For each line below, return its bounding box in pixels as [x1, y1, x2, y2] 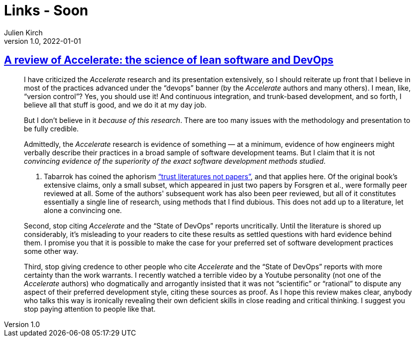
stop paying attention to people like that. [24, 304, 156, 313]
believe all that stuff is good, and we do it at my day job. [24, 100, 207, 109]
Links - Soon [4, 2, 89, 19]
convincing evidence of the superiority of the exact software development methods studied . [24, 156, 326, 165]
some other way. [24, 246, 79, 255]
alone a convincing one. [44, 206, 122, 215]
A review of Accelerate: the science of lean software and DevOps [4, 54, 334, 67]
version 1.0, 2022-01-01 [4, 36, 81, 45]
